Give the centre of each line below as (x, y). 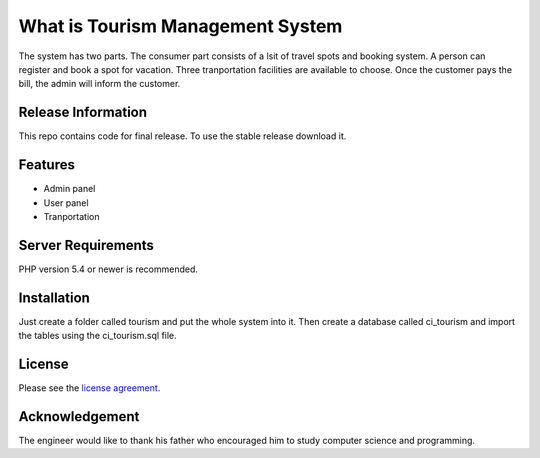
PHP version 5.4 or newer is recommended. (108, 269)
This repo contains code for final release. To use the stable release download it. (182, 136)
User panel (66, 202)
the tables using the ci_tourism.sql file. (97, 336)
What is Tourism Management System (180, 26)
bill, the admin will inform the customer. (99, 84)
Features (46, 165)
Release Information (83, 112)
